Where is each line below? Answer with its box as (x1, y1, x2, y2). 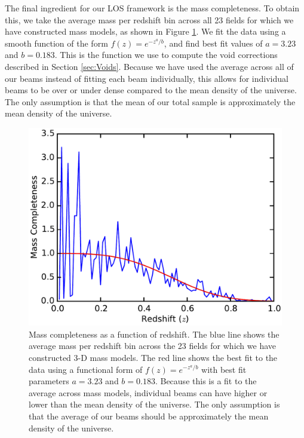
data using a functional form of (29, 363, 143, 375)
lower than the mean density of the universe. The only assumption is (29, 398, 280, 411)
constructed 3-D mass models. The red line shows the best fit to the (29, 351, 278, 363)
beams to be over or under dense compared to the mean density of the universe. (5, 84, 297, 96)
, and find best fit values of (164, 36, 263, 49)
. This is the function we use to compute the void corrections (54, 48, 278, 61)
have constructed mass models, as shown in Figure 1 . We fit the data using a (5, 25, 286, 38)
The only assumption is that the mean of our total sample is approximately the (5, 95, 296, 108)
